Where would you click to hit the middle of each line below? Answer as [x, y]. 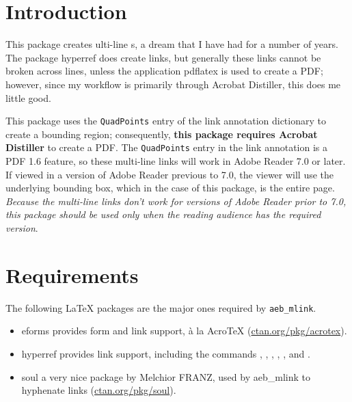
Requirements [72, 274]
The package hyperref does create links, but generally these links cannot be [163, 57]
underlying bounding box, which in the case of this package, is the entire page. [170, 188]
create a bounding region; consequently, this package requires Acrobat [162, 134]
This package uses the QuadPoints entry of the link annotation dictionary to [166, 121]
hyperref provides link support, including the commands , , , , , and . [166, 353]
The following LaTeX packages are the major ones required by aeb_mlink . [161, 307]
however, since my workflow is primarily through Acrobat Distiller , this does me [173, 84]
